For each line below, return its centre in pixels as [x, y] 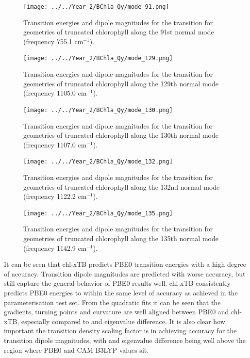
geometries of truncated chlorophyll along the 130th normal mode [121, 135]
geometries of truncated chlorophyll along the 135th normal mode [121, 238]
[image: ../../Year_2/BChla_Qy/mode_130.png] [98, 110]
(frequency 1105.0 [50, 93]
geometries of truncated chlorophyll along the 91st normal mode [119, 32]
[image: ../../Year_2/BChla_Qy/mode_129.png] [98, 58]
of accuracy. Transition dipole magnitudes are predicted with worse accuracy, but [125, 273]
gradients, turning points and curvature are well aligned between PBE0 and [117, 312]
